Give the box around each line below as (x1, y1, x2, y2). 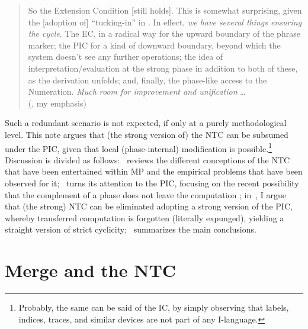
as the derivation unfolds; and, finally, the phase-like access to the (28, 73, 267, 86)
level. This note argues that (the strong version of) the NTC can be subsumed (5, 128, 288, 140)
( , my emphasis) (28, 96, 86, 109)
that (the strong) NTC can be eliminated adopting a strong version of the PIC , (5, 200, 293, 212)
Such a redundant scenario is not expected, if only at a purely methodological (5, 117, 287, 129)
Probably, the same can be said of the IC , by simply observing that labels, (18, 301, 289, 314)
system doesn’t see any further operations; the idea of (28, 50, 223, 63)
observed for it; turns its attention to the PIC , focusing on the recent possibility (5, 176, 299, 189)
